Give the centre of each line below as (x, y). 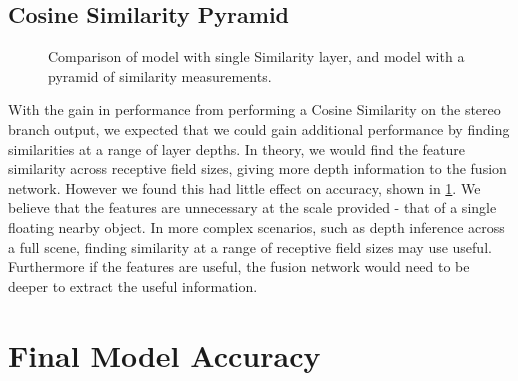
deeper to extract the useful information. (133, 285)
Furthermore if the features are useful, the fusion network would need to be (239, 266)
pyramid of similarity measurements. (160, 75)
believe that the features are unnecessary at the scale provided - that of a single (252, 207)
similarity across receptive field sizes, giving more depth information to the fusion (257, 168)
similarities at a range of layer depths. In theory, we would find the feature (236, 148)
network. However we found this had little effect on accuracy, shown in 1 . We (244, 187)
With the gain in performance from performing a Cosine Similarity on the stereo (254, 109)
